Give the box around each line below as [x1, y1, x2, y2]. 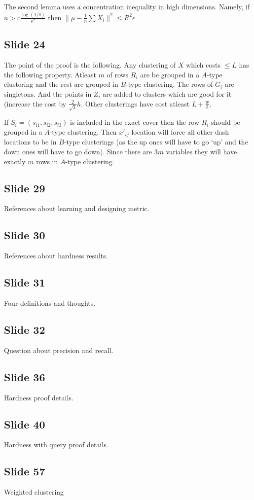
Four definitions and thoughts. [4, 297, 96, 308]
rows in [36, 156, 58, 166]
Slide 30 [4, 227, 45, 243]
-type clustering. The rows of [126, 79, 213, 89]
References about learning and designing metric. [4, 203, 149, 214]
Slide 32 [4, 321, 45, 337]
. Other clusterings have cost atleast [81, 98, 190, 108]
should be [211, 117, 240, 127]
